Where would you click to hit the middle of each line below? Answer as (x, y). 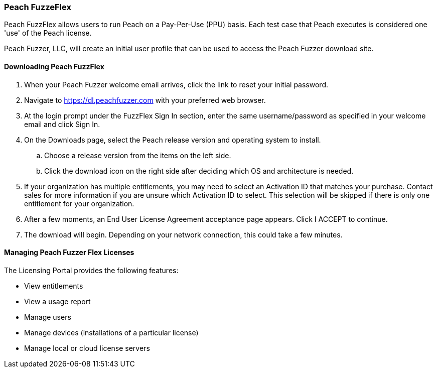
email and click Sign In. (62, 124)
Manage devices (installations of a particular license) (111, 332)
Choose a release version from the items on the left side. (138, 155)
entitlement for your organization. (79, 203)
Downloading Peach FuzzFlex (54, 66)
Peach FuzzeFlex (38, 7)
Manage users (48, 317)
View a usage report (57, 301)
